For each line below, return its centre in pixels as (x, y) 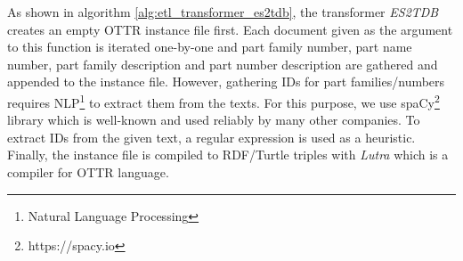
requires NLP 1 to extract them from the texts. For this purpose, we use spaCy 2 (223, 101)
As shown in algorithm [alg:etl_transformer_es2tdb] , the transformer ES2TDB (223, 12)
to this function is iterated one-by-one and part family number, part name (210, 47)
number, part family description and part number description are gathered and (223, 64)
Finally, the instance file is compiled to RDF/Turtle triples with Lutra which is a (228, 155)
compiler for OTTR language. (88, 172)
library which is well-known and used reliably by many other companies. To (214, 120)
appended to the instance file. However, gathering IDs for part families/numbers (226, 82)
